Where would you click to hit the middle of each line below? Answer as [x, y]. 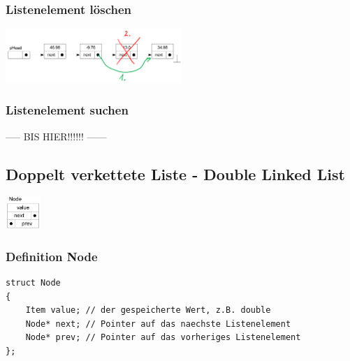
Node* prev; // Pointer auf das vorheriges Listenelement [163, 338]
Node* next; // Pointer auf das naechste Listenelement [158, 324]
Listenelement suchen [67, 110]
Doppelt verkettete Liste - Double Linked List [175, 174]
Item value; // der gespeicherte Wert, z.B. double [148, 310]
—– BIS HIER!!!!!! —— [56, 136]
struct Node [33, 282]
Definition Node [52, 256]
